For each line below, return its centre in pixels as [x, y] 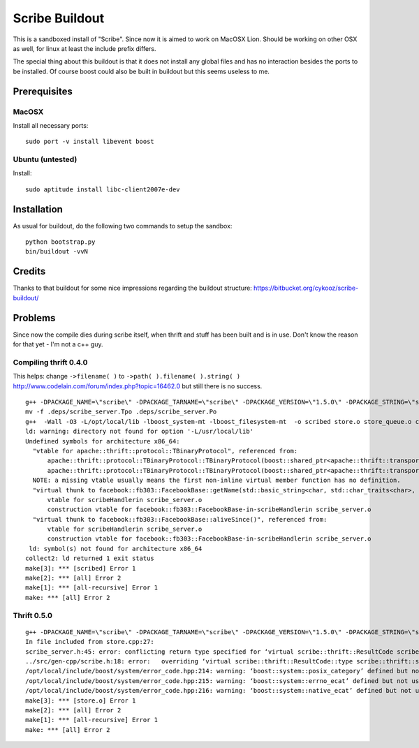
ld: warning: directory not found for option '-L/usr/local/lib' [140, 432]
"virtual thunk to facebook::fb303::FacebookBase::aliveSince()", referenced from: [180, 519]
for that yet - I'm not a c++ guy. [58, 344]
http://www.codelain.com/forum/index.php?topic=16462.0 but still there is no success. [138, 386]
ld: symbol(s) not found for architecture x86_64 [116, 549]
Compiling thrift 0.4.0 [50, 362]
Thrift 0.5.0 [32, 615]
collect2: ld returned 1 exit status [90, 558]
